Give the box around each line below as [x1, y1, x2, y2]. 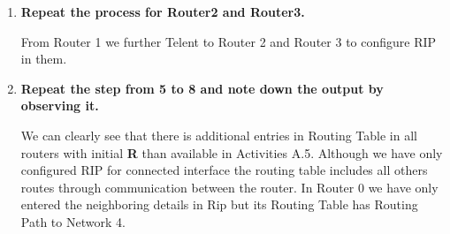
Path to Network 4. [20, 212, 126, 230]
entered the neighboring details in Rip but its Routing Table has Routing [20, 195, 418, 214]
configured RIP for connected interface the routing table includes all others [20, 161, 428, 179]
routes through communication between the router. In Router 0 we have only [20, 177, 439, 196]
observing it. [20, 96, 99, 115]
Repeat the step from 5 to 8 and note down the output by [20, 79, 384, 97]
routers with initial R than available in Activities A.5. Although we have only [20, 143, 443, 162]
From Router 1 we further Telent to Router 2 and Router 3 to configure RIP [20, 32, 437, 50]
